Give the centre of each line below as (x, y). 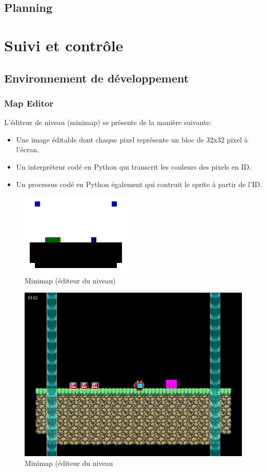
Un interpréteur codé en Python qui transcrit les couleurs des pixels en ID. (134, 166)
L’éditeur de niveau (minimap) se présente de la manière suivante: (108, 122)
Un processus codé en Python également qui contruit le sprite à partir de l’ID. (139, 184)
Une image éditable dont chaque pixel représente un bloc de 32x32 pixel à (132, 139)
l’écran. (28, 149)
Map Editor (29, 103)
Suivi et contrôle (64, 45)
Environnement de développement (97, 78)
